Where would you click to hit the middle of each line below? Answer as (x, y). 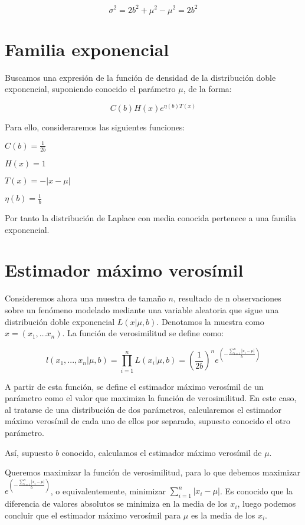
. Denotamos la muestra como (210, 321)
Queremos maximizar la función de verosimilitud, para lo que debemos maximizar (152, 472)
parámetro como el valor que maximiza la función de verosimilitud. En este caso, (151, 398)
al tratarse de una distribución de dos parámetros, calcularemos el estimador (143, 409)
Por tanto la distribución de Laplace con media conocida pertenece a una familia (151, 218)
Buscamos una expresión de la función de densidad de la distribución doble (140, 77)
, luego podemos (267, 503)
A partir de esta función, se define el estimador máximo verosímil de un (134, 386)
